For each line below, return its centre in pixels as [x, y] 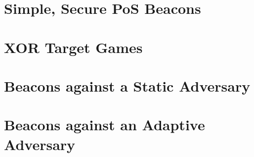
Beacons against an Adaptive [105, 125]
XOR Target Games [73, 47]
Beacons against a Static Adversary [127, 85]
